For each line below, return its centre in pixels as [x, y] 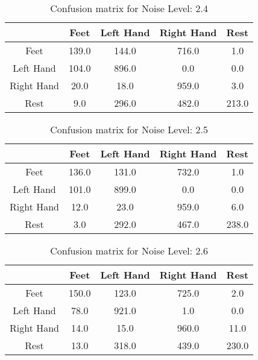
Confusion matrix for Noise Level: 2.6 [129, 251]
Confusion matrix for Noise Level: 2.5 [129, 129]
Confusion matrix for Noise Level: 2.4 [129, 8]
